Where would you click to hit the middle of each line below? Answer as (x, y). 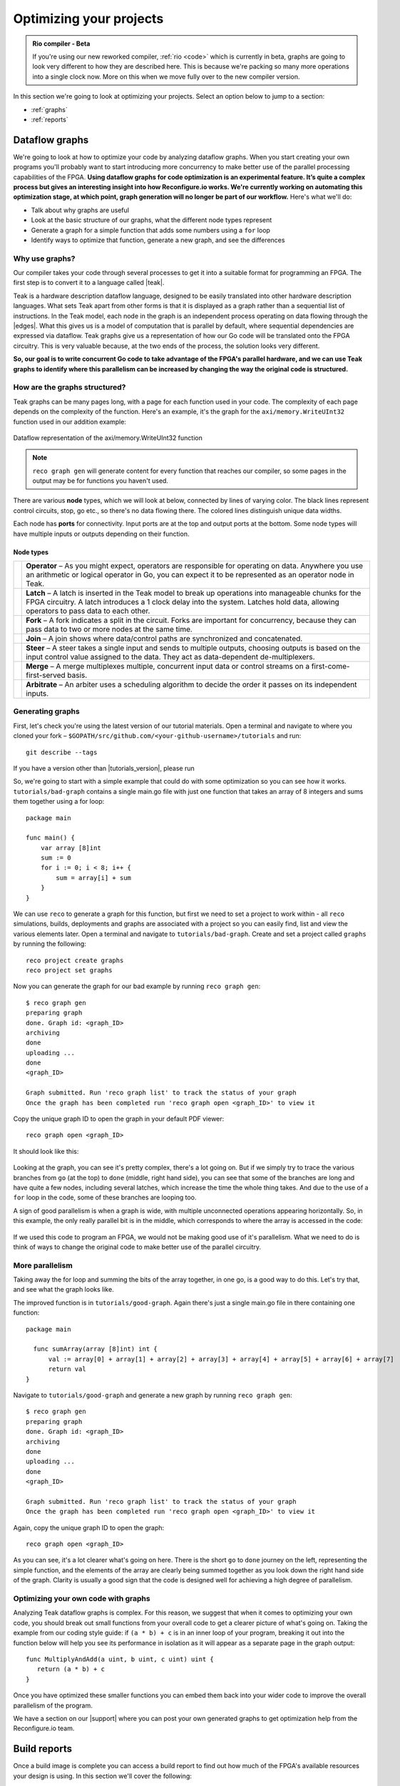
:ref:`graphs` (49, 109)
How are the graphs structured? (70, 387)
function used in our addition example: (70, 421)
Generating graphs (46, 712)
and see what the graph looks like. (63, 1289)
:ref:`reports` (50, 119)
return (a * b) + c (71, 1669)
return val (67, 1369)
